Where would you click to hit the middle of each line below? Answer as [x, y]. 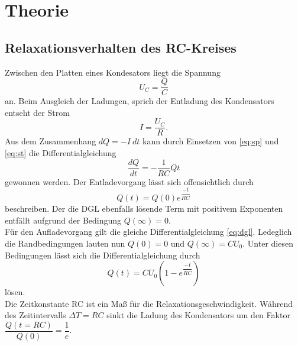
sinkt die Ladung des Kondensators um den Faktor [198, 315]
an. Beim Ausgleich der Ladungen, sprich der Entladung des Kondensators [140, 101]
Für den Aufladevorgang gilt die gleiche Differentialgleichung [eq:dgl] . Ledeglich [148, 232]
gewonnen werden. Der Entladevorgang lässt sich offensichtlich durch [129, 181]
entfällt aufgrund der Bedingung [63, 220]
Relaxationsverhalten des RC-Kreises [121, 47]
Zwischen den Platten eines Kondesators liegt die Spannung [113, 72]
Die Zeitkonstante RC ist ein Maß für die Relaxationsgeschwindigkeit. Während [149, 303]
